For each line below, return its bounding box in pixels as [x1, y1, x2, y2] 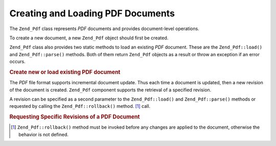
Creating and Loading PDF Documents [9, 8, 175, 19]
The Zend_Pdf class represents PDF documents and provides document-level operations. [9, 26, 199, 32]
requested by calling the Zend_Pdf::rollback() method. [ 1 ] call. [9, 103, 151, 109]
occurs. [9, 59, 26, 65]
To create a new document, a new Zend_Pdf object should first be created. [9, 35, 169, 41]
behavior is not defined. [18, 131, 69, 137]
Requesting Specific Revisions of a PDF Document [9, 113, 140, 120]
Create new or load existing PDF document [9, 68, 121, 76]
